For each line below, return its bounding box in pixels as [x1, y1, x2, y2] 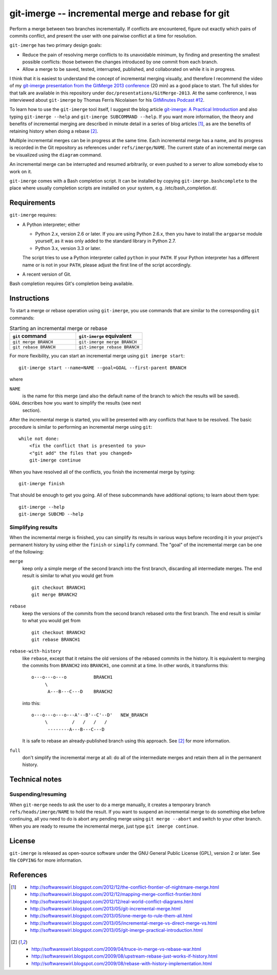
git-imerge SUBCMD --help [18, 511, 84, 517]
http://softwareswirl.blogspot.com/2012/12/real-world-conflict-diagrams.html [30, 898, 193, 905]
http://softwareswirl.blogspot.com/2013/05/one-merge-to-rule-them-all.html [30, 913, 192, 919]
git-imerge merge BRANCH [78, 339, 137, 345]
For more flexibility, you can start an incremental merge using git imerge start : [9, 353, 185, 359]
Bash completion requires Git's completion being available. [9, 280, 134, 287]
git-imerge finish [18, 481, 65, 486]
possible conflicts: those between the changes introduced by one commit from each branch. [22, 59, 218, 65]
